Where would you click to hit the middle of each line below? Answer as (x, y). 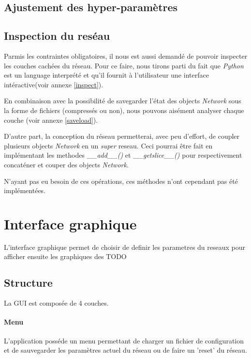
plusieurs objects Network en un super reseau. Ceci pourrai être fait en (108, 145)
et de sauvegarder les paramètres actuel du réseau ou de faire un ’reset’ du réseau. (125, 350)
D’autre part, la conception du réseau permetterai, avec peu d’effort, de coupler (122, 136)
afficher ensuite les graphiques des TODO (65, 256)
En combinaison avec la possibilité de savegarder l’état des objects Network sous (123, 101)
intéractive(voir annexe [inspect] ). (54, 84)
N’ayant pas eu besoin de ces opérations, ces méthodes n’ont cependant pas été (121, 181)
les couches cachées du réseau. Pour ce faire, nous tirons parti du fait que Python (124, 65)
